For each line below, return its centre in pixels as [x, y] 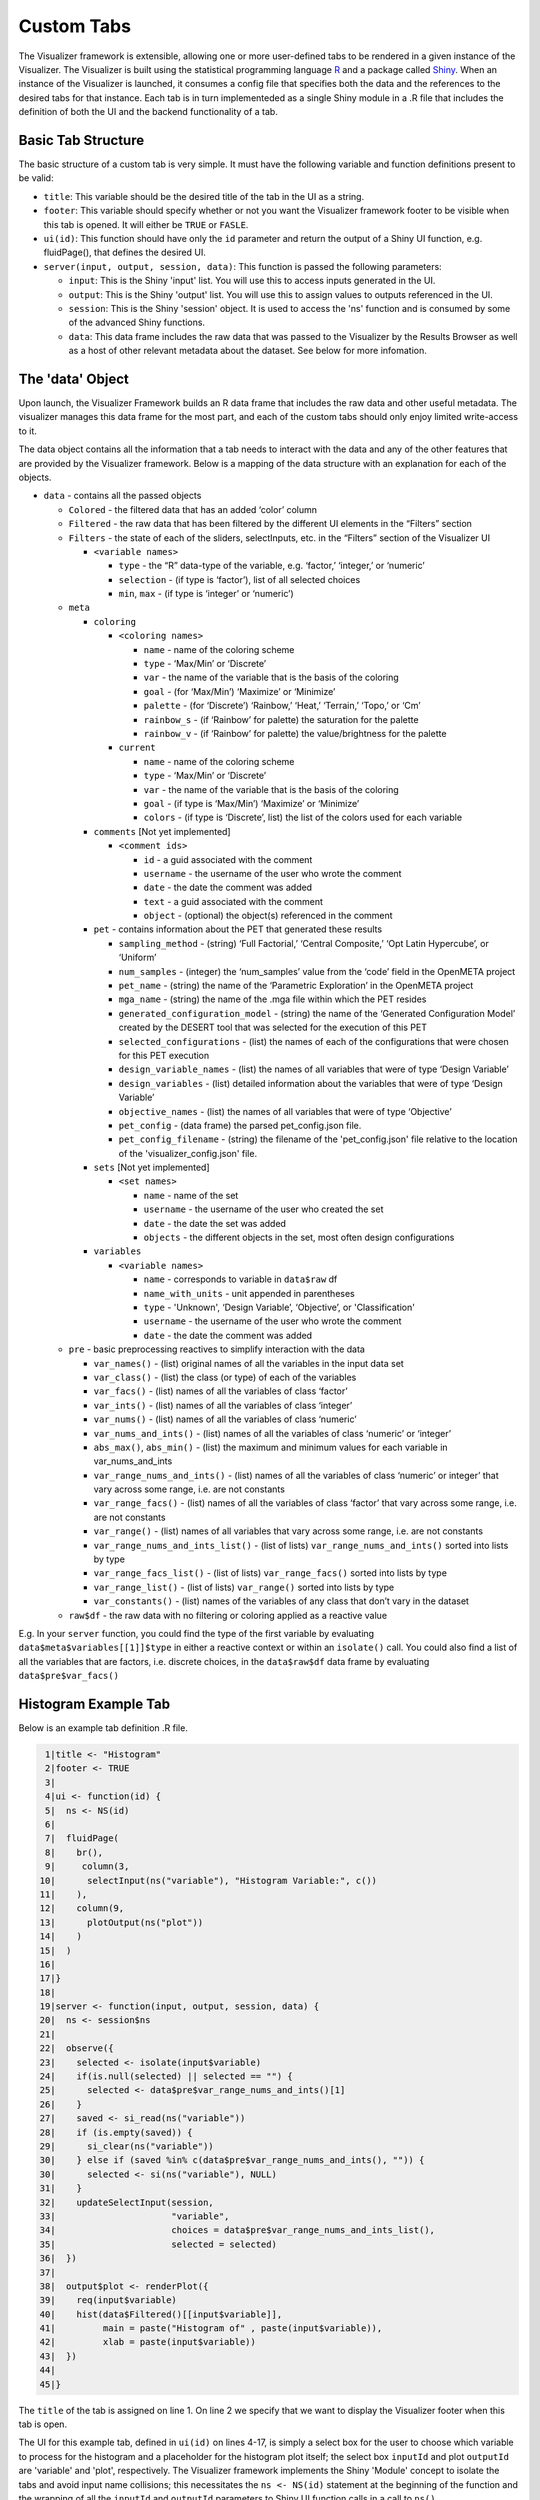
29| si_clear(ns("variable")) [126, 2146]
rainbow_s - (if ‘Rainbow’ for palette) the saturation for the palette [281, 719]
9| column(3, [87, 1866]
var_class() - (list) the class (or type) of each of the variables [225, 1377]
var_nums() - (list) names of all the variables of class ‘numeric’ [225, 1419]
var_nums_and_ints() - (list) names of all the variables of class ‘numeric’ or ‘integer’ [272, 1433]
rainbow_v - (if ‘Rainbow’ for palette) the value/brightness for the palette [295, 733]
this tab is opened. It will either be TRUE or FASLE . [146, 224]
